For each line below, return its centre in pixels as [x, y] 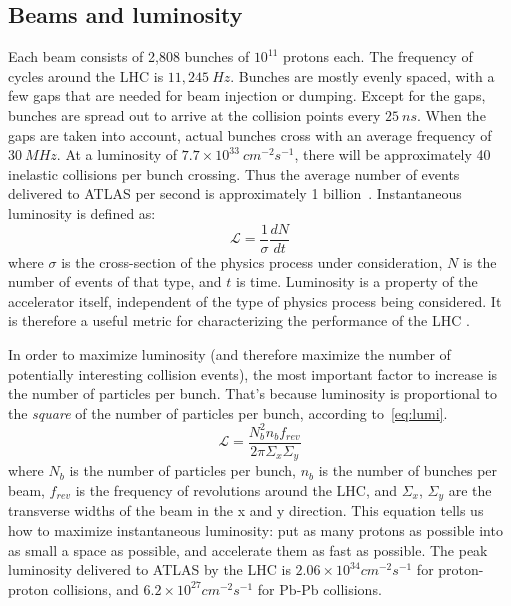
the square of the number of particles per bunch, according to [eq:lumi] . [228, 412]
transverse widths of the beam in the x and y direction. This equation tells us [246, 510]
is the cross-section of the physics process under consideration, [252, 261]
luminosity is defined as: [82, 212]
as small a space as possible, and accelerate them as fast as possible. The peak [248, 549]
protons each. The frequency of [378, 56]
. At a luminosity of [117, 154]
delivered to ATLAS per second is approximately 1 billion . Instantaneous [235, 193]
